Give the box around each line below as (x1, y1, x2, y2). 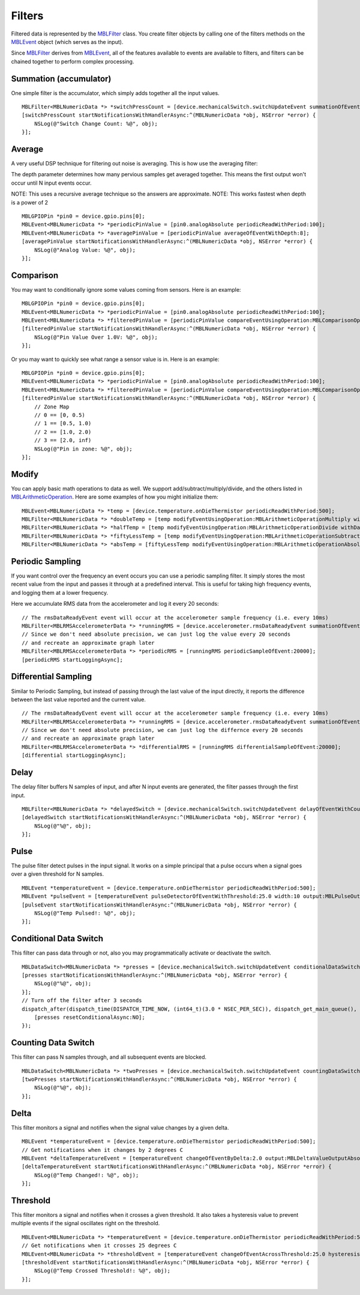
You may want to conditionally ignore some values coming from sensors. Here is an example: (11, 286, 241, 293)
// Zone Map (34, 403, 70, 410)
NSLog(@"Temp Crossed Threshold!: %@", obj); (34, 1267, 171, 1275)
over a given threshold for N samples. (11, 870, 104, 878)
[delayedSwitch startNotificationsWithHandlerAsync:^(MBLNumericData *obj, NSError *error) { (22, 814, 307, 821)
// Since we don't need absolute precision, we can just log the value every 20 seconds (22, 631, 291, 638)
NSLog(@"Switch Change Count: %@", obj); (34, 120, 158, 127)
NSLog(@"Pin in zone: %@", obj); (34, 445, 133, 452)
